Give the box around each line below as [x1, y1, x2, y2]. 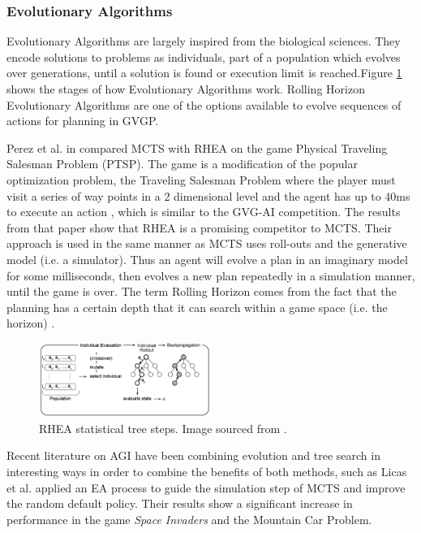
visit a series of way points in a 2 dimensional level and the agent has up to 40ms [6, 187, 410, 204]
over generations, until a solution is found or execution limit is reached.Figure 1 [6, 64, 402, 81]
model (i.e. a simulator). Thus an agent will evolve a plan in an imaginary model [6, 250, 408, 267]
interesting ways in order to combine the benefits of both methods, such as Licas [6, 462, 407, 479]
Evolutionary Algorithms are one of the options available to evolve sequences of [6, 96, 402, 113]
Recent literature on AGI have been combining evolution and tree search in [6, 447, 380, 464]
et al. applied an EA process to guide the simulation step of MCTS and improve [6, 479, 406, 496]
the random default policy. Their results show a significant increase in [6, 495, 353, 512]
